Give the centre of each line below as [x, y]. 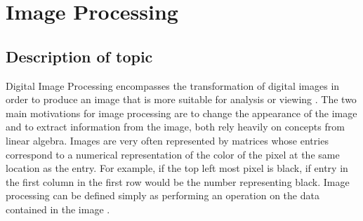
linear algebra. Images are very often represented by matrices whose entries [167, 140]
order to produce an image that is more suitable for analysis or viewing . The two [181, 99]
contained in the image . [58, 209]
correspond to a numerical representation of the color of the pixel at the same [173, 154]
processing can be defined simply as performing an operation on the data [163, 195]
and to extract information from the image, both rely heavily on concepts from [175, 127]
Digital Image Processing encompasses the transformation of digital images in [173, 85]
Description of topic [79, 56]
